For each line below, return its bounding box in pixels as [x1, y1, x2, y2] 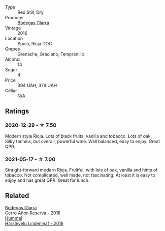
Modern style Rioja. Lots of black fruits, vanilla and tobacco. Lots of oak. [5, 133, 152, 139]
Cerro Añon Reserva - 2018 [5, 210, 61, 216]
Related [5, 192, 30, 200]
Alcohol [5, 57, 21, 62]
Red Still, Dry [17, 9, 44, 15]
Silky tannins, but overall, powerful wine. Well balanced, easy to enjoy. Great [5, 138, 160, 144]
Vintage [5, 25, 21, 31]
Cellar [5, 88, 17, 93]
